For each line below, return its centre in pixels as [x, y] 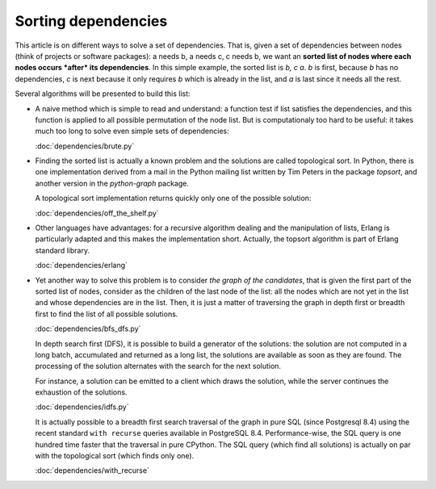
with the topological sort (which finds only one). [115, 456]
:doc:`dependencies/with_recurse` [92, 470]
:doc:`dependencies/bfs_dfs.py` [88, 329]
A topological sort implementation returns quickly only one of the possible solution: [173, 199]
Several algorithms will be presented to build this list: [103, 94]
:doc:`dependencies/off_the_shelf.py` [97, 213]
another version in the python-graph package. [112, 183]
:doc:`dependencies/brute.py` [85, 146]
